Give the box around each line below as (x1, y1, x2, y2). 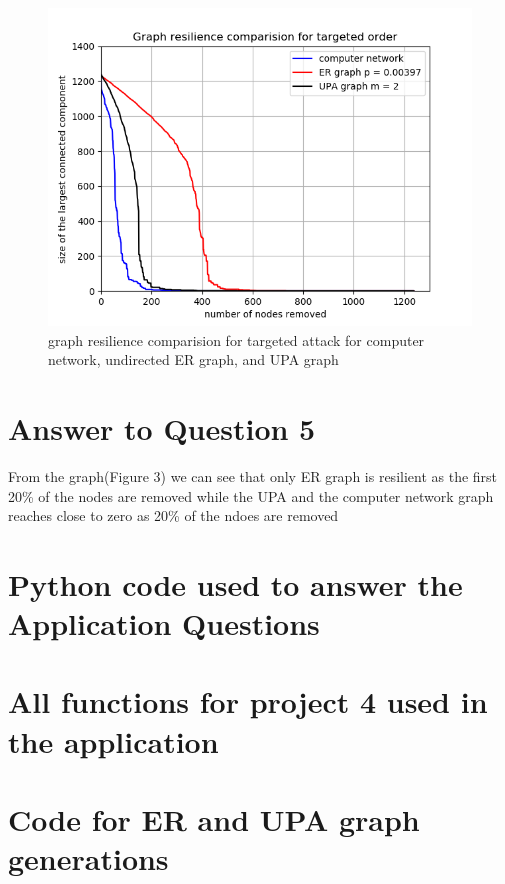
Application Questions (8, 603, 320, 644)
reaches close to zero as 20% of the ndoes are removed (8, 505, 339, 526)
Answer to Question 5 (8, 407, 316, 448)
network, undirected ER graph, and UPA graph (48, 349, 339, 370)
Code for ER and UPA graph (8, 799, 420, 839)
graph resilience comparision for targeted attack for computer (48, 329, 425, 350)
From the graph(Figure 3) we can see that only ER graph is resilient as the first (8, 465, 498, 486)
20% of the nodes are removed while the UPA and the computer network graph (8, 485, 494, 506)
